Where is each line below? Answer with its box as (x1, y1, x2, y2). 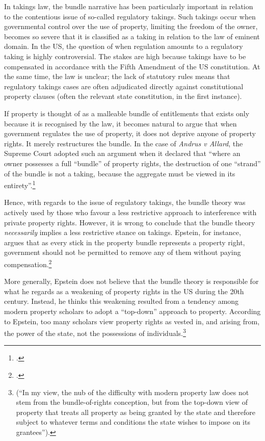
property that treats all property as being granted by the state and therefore (16, 406, 255, 417)
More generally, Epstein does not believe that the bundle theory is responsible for (4, 276, 259, 287)
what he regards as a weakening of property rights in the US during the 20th (4, 286, 244, 296)
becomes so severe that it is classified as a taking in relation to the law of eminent (4, 31, 260, 41)
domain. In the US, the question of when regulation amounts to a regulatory (4, 41, 243, 51)
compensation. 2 (4, 257, 52, 269)
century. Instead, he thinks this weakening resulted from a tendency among (4, 296, 239, 306)
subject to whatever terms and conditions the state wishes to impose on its (16, 417, 250, 427)
